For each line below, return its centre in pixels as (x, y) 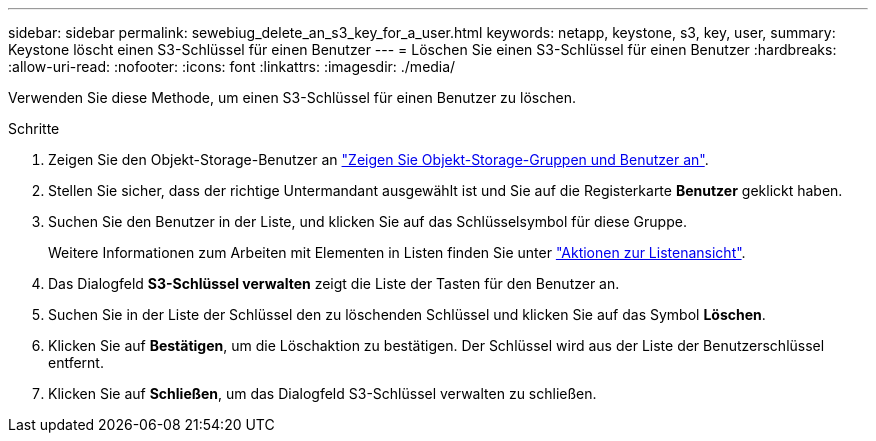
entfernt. (76, 362)
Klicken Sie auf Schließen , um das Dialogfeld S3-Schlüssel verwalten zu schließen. (322, 393)
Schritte (34, 128)
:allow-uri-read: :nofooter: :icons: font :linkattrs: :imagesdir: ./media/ (232, 66)
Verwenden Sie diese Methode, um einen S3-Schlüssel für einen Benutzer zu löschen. (292, 97)
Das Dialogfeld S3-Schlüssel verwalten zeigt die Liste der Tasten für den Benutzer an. (334, 283)
